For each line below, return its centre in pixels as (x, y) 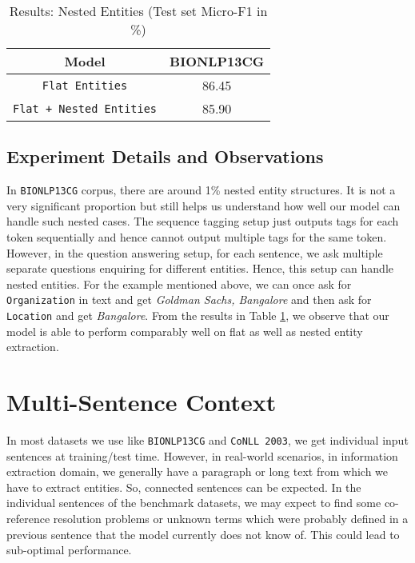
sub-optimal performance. (69, 550)
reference (28, 519)
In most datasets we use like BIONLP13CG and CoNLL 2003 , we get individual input (207, 440)
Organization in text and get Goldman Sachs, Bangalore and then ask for (189, 299)
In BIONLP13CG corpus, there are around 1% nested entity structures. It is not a (201, 190)
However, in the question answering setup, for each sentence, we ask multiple (195, 252)
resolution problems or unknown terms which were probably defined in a (231, 519)
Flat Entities (85, 85)
